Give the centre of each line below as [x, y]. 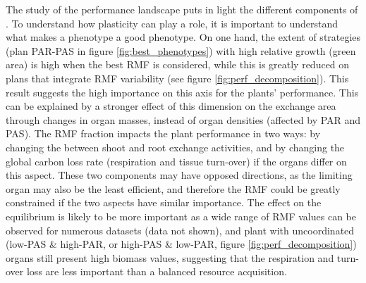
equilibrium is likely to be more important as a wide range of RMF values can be [181, 216]
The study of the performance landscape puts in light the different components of [182, 9]
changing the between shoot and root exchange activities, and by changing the [175, 147]
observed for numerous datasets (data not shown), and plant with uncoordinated [180, 230]
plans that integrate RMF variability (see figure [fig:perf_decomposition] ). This [177, 78]
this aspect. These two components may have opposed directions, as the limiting [179, 175]
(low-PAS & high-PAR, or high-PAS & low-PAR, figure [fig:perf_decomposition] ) [181, 244]
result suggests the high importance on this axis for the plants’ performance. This [182, 92]
